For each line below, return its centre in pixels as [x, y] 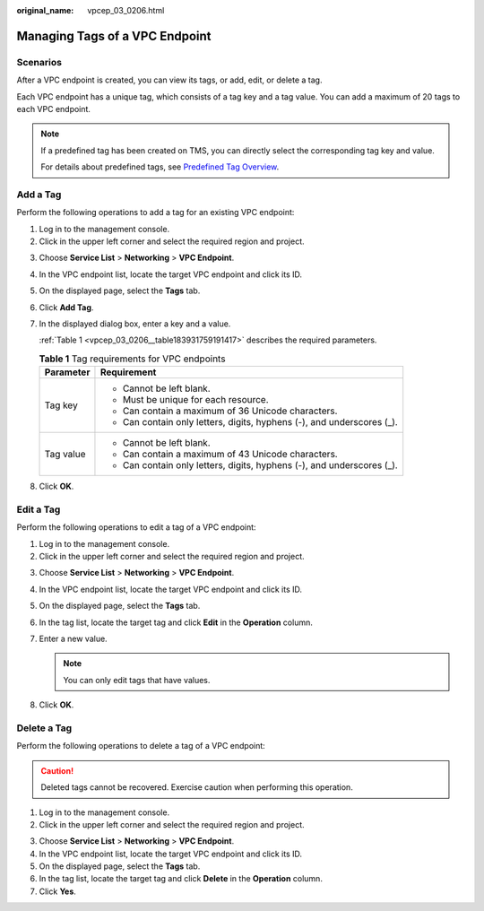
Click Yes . [57, 891]
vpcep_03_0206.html [126, 10]
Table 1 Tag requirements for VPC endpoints [132, 359]
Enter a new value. [73, 639]
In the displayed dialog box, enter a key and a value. [135, 324]
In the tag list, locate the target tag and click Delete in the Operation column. [181, 879]
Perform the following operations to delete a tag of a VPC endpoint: [141, 746]
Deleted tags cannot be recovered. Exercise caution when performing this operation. [197, 787]
